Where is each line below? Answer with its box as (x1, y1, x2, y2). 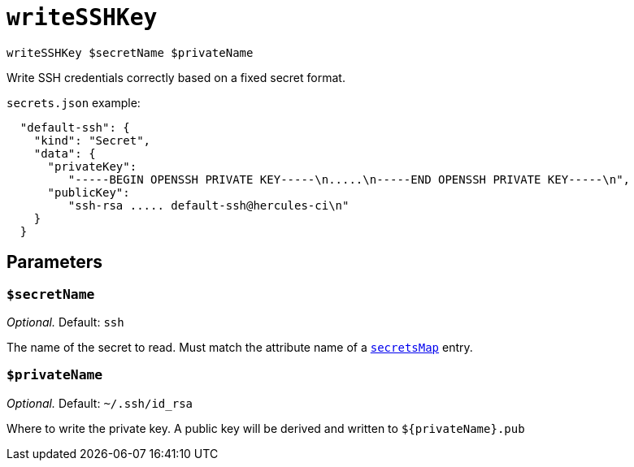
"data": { (33, 146, 96, 160)
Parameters (7, 252, 102, 273)
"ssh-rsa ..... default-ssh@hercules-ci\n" (67, 198, 350, 212)
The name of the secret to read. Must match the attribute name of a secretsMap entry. (7, 339, 473, 354)
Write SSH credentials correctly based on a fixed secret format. (7, 70, 345, 84)
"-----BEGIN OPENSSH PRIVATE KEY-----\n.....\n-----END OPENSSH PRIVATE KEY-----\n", (67, 172, 631, 186)
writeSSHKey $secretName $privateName (7, 45, 254, 59)
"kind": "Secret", (33, 133, 151, 147)
